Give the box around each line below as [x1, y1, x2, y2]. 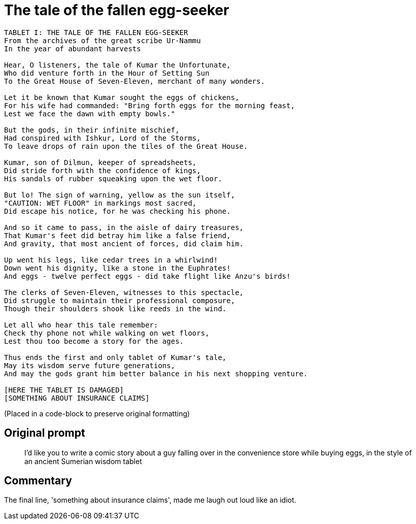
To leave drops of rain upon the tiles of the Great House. [4, 142, 248, 150]
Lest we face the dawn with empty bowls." [4, 109, 176, 118]
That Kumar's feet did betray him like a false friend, [4, 231, 231, 240]
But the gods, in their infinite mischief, [4, 125, 180, 134]
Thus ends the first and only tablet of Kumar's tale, [4, 353, 227, 362]
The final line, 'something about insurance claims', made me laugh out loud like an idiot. [4, 496, 296, 505]
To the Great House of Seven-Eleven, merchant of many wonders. [4, 77, 265, 85]
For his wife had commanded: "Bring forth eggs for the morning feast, [4, 101, 295, 110]
